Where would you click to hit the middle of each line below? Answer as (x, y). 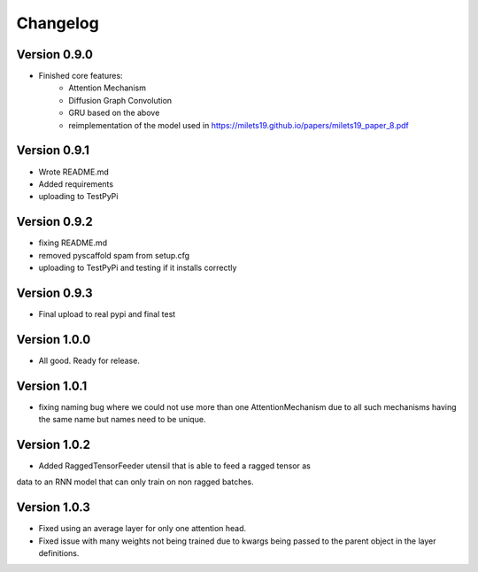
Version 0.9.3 (54, 293)
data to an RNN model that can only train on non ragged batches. (135, 482)
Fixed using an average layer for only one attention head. (143, 529)
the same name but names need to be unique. (122, 420)
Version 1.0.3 (53, 508)
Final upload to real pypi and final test (107, 313)
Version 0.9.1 (53, 151)
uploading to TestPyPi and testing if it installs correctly (138, 267)
